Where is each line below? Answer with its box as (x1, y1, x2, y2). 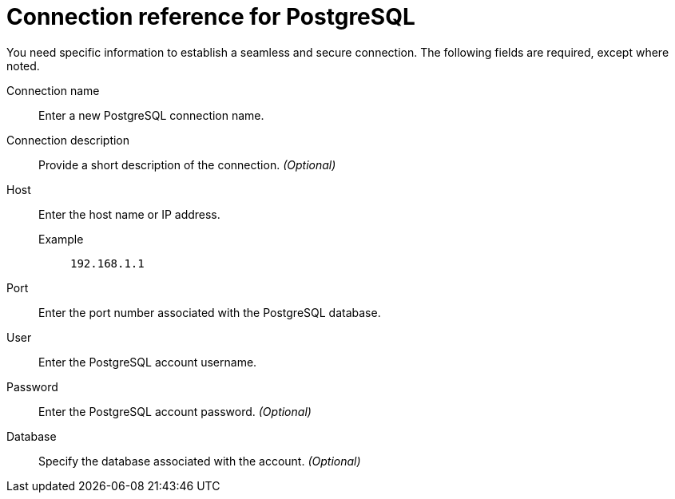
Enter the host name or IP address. (38, 207, 220, 221)
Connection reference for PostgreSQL (6, 3, 415, 30)
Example (38, 232, 84, 246)
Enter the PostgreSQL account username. (38, 354, 257, 369)
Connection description (6, 133, 130, 147)
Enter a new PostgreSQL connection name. (38, 108, 264, 122)
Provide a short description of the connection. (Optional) (38, 157, 336, 172)
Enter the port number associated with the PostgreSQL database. (38, 305, 381, 319)
